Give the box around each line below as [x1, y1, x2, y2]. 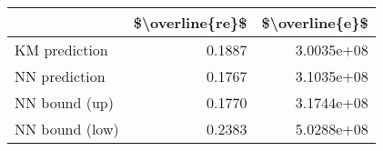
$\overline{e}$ [261, 12, 368, 33]
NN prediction [15, 65, 106, 86]
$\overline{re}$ [133, 12, 247, 33]
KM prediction [15, 39, 108, 60]
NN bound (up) [15, 92, 114, 113]
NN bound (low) [15, 118, 119, 139]
